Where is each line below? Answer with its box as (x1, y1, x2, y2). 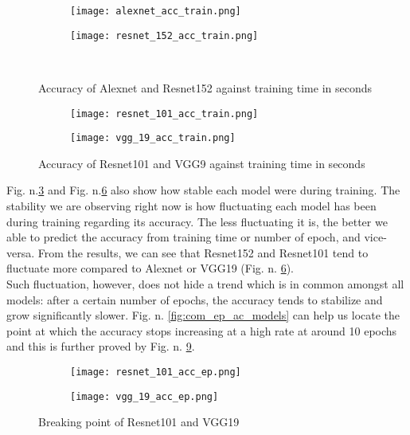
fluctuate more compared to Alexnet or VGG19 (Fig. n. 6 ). (6, 260, 295, 276)
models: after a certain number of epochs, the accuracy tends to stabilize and (6, 291, 383, 308)
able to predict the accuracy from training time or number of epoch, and (6, 229, 361, 245)
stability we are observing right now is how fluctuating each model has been (6, 198, 377, 214)
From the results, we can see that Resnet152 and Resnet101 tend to (37, 244, 369, 261)
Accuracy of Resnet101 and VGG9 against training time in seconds (38, 155, 365, 171)
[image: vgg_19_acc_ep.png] (70, 390, 219, 402)
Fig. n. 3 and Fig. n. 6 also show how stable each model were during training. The (6, 182, 400, 198)
